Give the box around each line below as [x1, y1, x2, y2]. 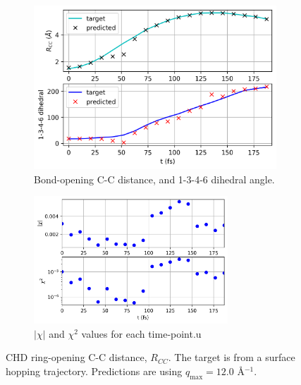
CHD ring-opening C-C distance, [6, 350, 147, 365]
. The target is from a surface [168, 350, 295, 365]
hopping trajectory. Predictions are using [6, 363, 183, 378]
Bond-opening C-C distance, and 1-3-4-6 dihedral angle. [34, 171, 275, 186]
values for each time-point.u [81, 326, 202, 341]
